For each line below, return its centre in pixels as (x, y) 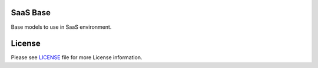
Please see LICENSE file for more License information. (77, 57)
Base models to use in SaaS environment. (61, 27)
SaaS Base (31, 13)
